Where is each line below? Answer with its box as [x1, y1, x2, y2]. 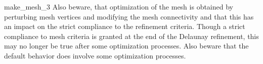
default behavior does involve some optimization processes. [4, 50, 186, 60]
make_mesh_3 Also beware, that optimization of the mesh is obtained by [4, 1, 233, 11]
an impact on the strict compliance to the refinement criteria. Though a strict [4, 21, 245, 31]
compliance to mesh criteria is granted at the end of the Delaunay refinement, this [4, 30, 259, 41]
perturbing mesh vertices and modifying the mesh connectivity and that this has [4, 11, 254, 21]
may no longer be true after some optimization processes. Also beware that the [4, 40, 249, 51]
